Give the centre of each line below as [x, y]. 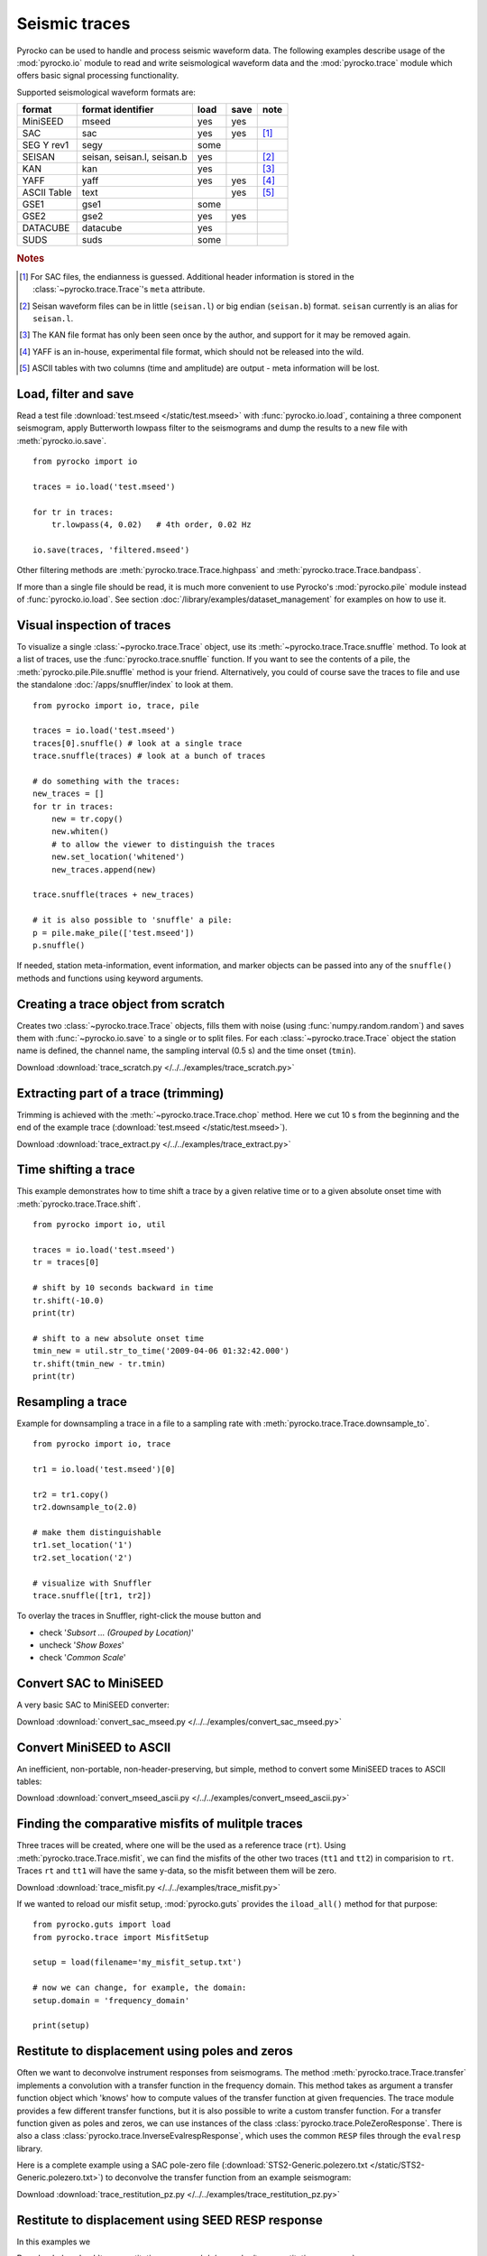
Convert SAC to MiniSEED [90, 1683]
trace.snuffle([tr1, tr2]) [92, 1595]
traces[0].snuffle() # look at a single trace [138, 743]
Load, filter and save [75, 394]
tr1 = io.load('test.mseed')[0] [104, 1469]
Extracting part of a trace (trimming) [120, 1093]
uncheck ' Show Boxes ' [82, 1645]
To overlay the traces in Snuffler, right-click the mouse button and [139, 1616]
